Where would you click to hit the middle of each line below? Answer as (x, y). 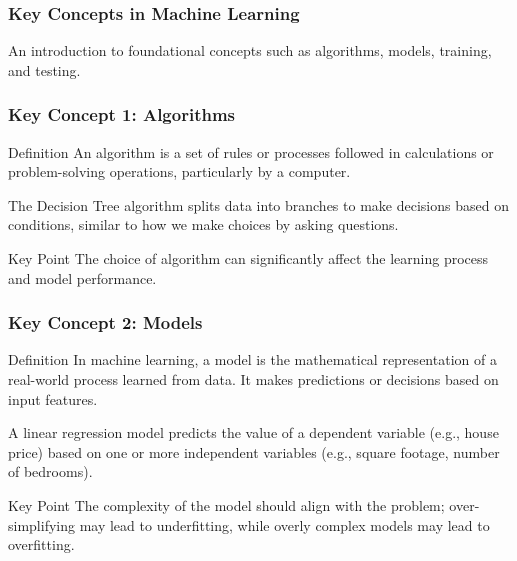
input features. (53, 398)
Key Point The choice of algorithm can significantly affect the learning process (248, 258)
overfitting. (41, 544)
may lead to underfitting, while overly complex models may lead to (284, 524)
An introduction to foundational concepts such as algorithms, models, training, (250, 50)
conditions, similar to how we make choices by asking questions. (203, 224)
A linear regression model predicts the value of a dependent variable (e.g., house (253, 432)
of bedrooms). (50, 471)
